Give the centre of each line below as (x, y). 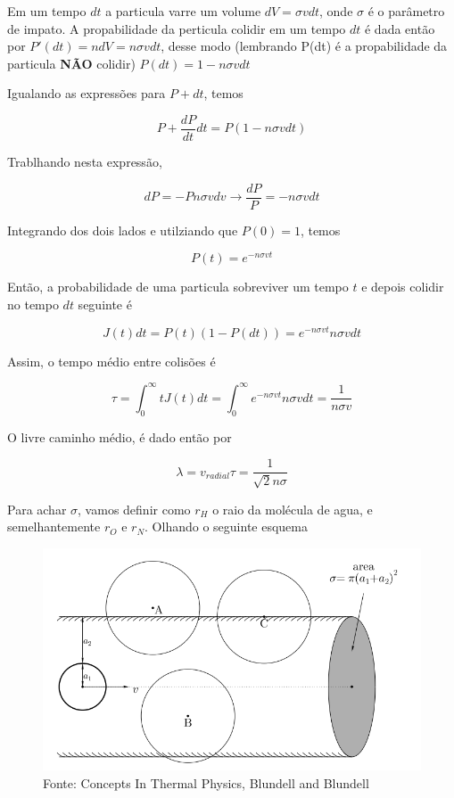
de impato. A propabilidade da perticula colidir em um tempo (177, 28)
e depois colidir (403, 287)
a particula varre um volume (183, 11)
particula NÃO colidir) (71, 63)
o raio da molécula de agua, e (293, 509)
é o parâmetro (406, 11)
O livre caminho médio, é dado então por (120, 436)
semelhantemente (54, 527)
